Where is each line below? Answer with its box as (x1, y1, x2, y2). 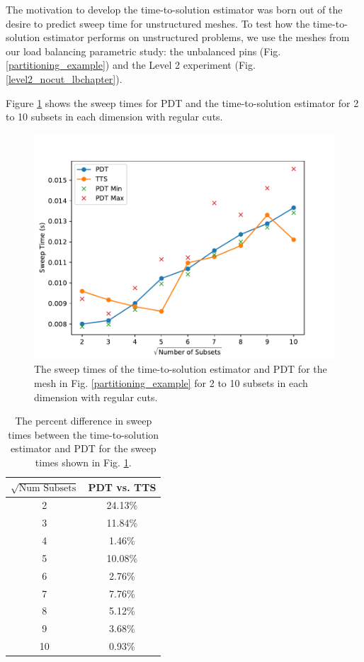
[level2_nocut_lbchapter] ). (6, 71, 123, 86)
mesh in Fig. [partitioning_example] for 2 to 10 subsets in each (34, 375, 308, 390)
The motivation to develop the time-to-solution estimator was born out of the (6, 2, 343, 16)
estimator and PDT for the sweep (10, 441, 157, 456)
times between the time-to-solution (8, 427, 159, 442)
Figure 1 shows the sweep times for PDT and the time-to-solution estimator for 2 (6, 95, 359, 110)
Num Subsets (18, 483, 76, 493)
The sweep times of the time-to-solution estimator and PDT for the (34, 361, 327, 376)
